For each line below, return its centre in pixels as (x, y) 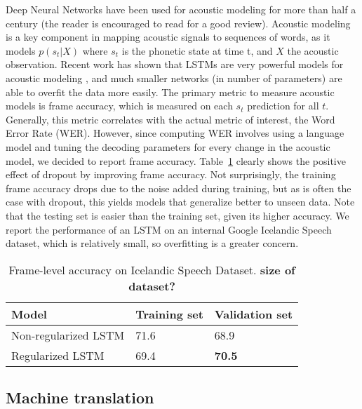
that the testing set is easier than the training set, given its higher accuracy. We (177, 215)
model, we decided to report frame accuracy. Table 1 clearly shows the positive (176, 160)
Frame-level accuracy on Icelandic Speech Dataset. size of (152, 269)
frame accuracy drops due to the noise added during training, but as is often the (179, 188)
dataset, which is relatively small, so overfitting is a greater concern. (152, 243)
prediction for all (283, 106)
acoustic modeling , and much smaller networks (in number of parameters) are (174, 78)
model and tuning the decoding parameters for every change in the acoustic (168, 146)
